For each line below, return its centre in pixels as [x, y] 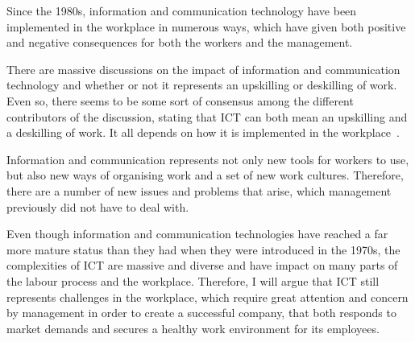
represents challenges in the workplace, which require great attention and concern [207, 297]
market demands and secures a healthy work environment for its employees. [193, 328]
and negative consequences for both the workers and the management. [180, 42]
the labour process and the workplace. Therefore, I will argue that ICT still [193, 280]
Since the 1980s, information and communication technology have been [182, 10]
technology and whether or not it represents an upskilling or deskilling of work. [202, 85]
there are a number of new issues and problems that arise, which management [199, 190]
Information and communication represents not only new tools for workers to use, [208, 159]
